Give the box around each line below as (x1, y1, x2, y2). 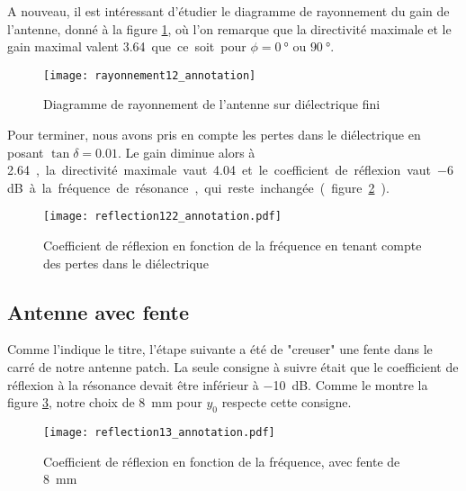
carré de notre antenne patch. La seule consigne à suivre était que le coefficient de (7, 358, 459, 377)
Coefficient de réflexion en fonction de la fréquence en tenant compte (43, 236, 422, 255)
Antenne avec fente (7, 297, 190, 325)
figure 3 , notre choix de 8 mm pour (7, 393, 202, 412)
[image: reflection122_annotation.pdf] (43, 210, 282, 223)
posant (7, 142, 44, 161)
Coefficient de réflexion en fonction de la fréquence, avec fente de (43, 451, 400, 470)
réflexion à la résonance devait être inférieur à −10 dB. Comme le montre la (7, 375, 428, 394)
